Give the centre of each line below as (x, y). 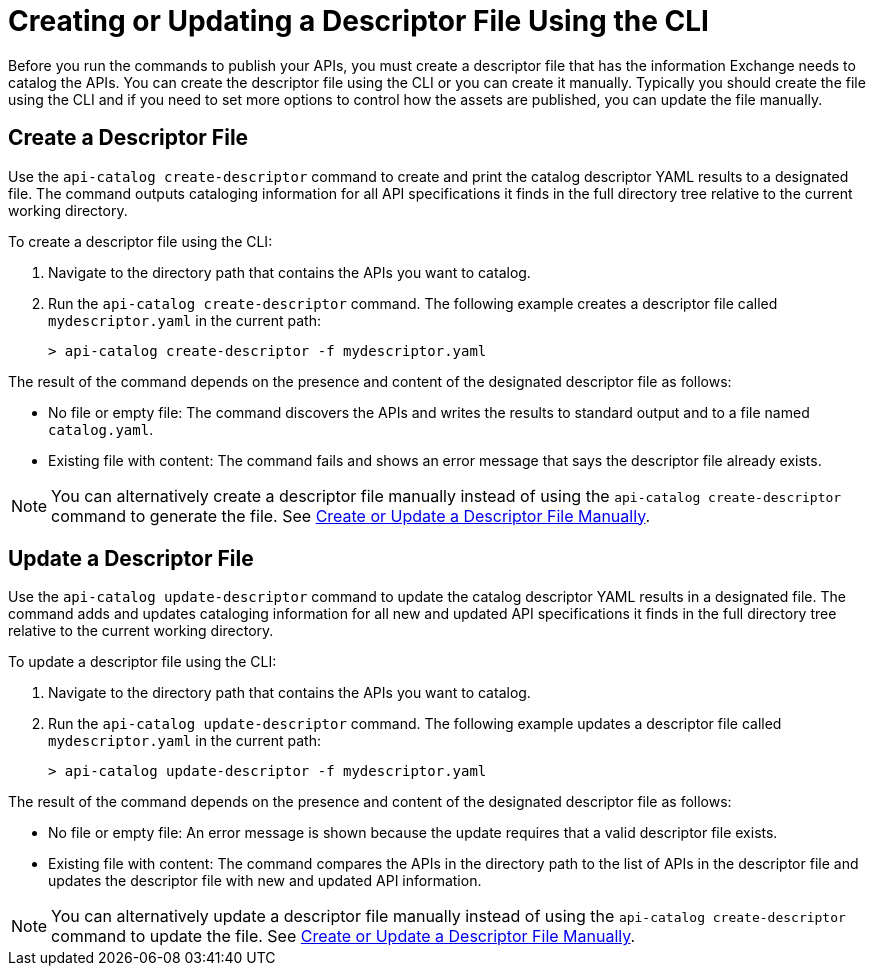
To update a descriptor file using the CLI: (142, 662)
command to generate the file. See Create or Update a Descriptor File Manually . (351, 515)
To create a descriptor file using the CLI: (140, 241)
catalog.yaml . (101, 429)
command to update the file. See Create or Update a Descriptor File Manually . (343, 936)
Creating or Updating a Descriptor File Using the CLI (358, 21)
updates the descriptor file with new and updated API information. (265, 881)
